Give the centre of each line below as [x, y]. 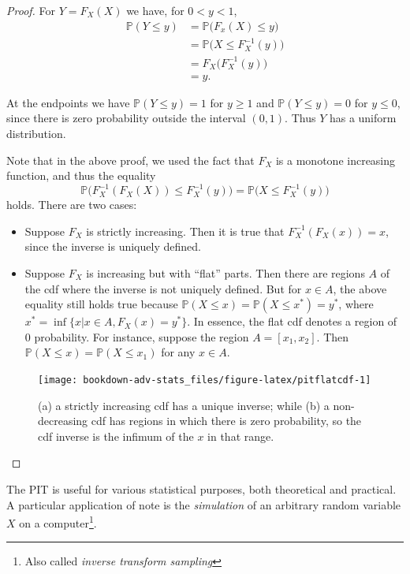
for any [178, 352]
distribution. [36, 133]
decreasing [63, 421]
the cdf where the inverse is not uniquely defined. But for [163, 288]
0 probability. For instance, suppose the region [137, 336]
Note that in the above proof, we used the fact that [130, 160]
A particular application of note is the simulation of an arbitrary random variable [204, 504]
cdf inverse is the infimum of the [116, 436]
